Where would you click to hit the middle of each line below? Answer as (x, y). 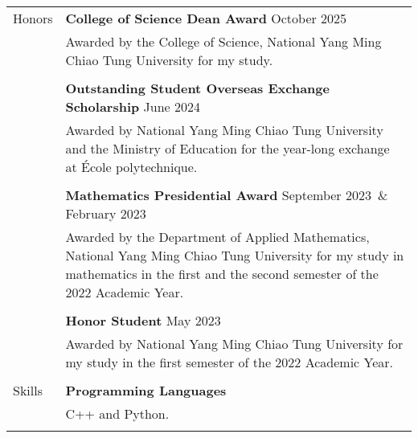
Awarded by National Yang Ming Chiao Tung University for (234, 344)
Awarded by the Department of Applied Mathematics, (217, 237)
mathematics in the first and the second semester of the (222, 274)
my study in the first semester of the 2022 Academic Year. (229, 362)
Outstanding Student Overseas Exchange (197, 88)
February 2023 (106, 213)
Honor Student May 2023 (143, 320)
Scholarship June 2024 (133, 106)
